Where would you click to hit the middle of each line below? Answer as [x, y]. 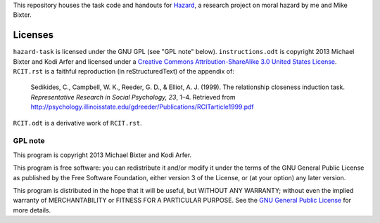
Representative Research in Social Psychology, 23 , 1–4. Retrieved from [133, 97]
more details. [32, 210]
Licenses [33, 35]
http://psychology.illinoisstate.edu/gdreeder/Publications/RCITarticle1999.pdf [142, 107]
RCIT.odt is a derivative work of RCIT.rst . [77, 123]
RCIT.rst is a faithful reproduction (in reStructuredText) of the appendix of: [124, 72]
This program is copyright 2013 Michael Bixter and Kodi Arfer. [102, 155]
